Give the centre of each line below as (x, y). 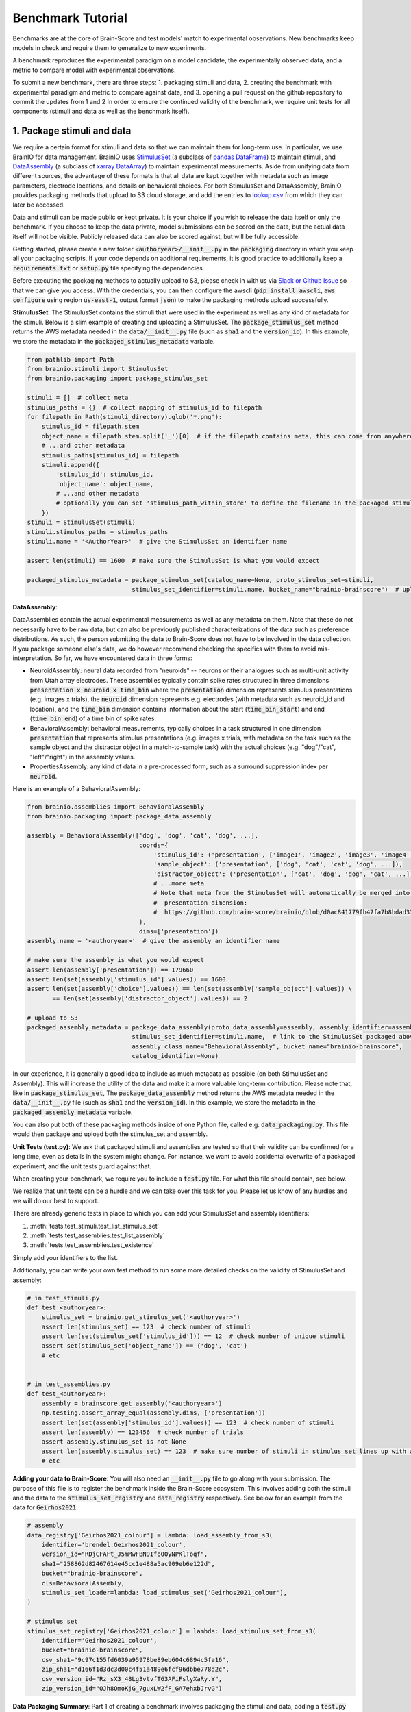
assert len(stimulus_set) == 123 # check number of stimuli (146, 1326)
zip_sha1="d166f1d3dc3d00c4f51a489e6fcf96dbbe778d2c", (135, 1670)
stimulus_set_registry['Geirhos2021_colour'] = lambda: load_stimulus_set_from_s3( (172, 1631)
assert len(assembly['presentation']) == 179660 (110, 970)
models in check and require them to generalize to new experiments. (110, 47)
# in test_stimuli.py (63, 1298)
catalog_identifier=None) (175, 1056)
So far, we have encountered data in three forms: (123, 658)
